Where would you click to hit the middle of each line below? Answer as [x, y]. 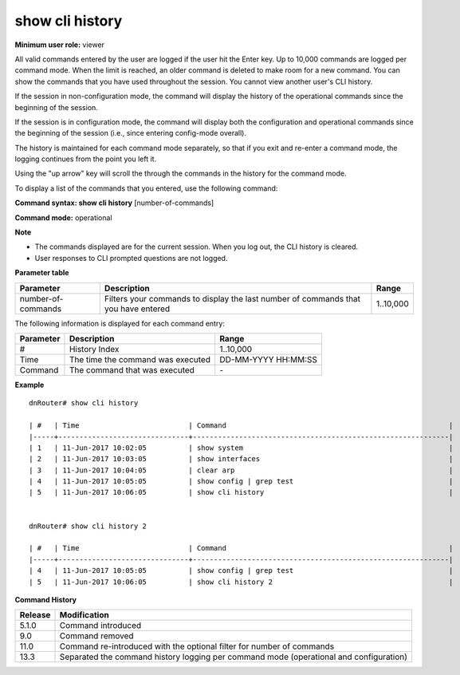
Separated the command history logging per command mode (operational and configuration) [234, 657]
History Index [94, 349]
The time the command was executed [140, 359]
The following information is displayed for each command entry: [120, 323]
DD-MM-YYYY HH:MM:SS [269, 359]
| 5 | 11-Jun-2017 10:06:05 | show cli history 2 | [241, 582]
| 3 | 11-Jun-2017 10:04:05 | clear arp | [241, 470]
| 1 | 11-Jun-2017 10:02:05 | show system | [241, 448]
